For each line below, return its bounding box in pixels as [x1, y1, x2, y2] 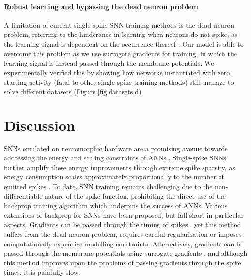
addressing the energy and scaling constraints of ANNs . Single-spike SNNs [4, 153, 226, 163]
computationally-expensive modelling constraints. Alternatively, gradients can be [4, 238, 244, 248]
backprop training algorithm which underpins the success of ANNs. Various [4, 200, 228, 210]
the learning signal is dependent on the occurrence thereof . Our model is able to [4, 38, 244, 49]
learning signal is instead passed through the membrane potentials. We [4, 58, 214, 68]
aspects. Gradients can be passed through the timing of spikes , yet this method [4, 219, 241, 229]
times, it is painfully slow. [4, 267, 80, 277]
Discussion [4, 115, 75, 135]
